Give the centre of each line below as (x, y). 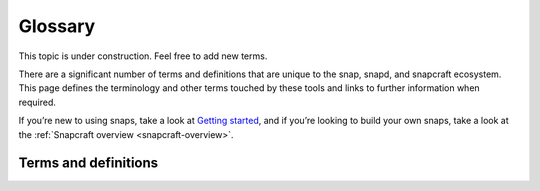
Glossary (57, 26)
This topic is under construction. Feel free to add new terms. (143, 56)
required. (37, 102)
